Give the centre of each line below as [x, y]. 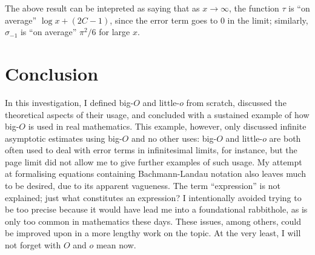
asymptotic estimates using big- [64, 138]
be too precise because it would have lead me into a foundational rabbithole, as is [156, 209]
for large [114, 32]
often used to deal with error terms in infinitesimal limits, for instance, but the [151, 150]
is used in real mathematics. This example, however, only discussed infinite [167, 126]
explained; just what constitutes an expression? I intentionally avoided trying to [153, 197]
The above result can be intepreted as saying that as [102, 8]
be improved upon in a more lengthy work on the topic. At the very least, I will [153, 233]
